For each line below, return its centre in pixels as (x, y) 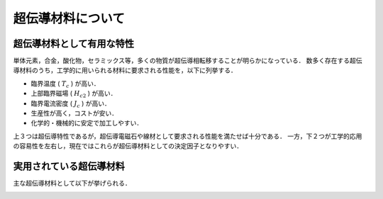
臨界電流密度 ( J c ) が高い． (71, 104)
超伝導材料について (69, 18)
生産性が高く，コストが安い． (74, 113)
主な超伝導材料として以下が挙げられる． (72, 183)
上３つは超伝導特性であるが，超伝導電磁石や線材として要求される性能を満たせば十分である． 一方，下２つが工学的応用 (188, 136)
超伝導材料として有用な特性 (74, 44)
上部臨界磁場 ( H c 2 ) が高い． (74, 94)
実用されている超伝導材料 (69, 166)
